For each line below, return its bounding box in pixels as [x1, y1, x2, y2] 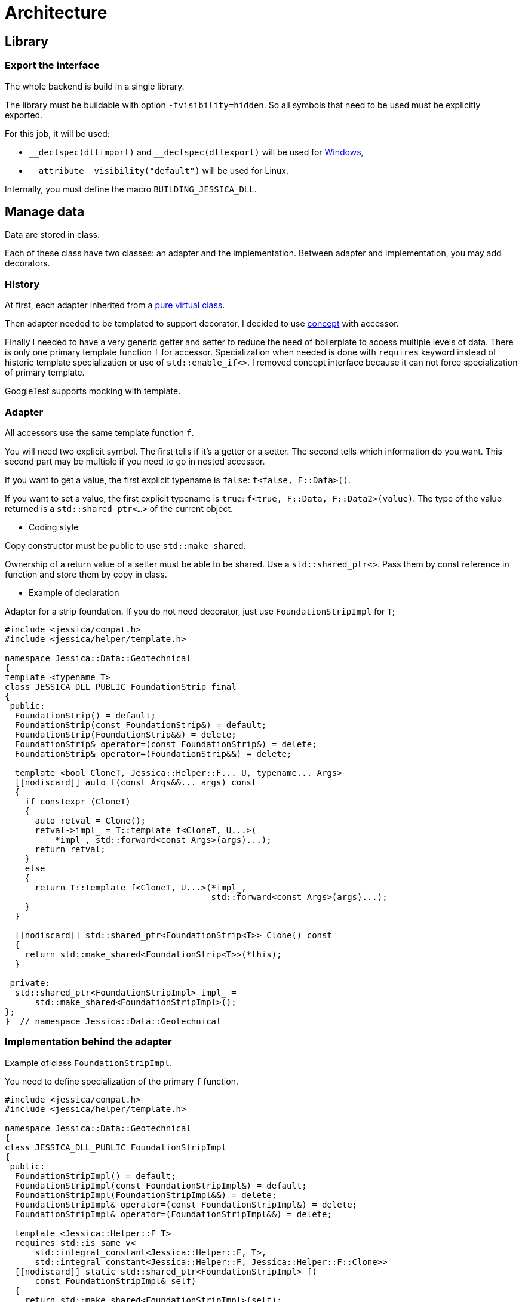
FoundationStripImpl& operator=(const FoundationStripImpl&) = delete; [14, 1199, 358, 1209]
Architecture [5, 2, 108, 23]
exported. [5, 109, 43, 120]
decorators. [5, 258, 50, 269]
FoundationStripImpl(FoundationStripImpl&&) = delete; [14, 1190, 277, 1200]
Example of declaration [29, 587, 119, 598]
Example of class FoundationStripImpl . [5, 1057, 172, 1068]
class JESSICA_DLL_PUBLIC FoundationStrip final [5, 681, 237, 692]
